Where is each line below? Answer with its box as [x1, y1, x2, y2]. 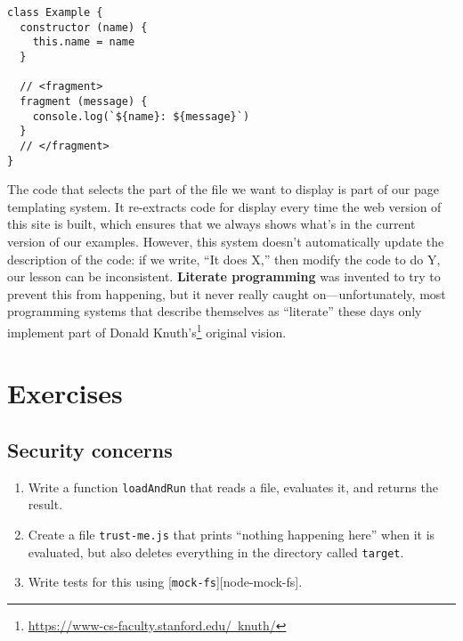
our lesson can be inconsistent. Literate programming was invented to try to [7, 267, 441, 286]
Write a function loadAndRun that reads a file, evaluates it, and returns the [28, 477, 438, 496]
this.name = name [32, 36, 135, 49]
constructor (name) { [20, 20, 148, 34]
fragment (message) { [20, 94, 148, 108]
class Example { [7, 6, 103, 19]
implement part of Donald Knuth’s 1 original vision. [7, 320, 287, 341]
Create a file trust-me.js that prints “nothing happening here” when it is [28, 525, 435, 544]
